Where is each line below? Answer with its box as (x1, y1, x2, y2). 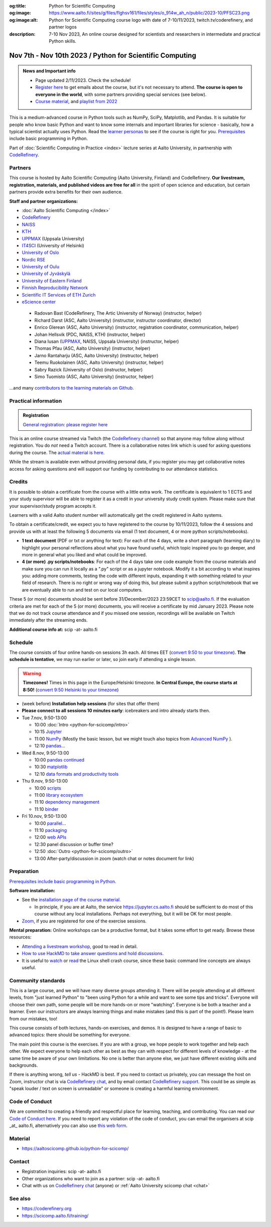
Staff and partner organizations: (9, 198, 78, 204)
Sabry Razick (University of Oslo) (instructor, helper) (34, 366, 143, 372)
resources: (9, 934, 32, 940)
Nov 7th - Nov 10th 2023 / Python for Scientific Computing (9, 51, 197, 60)
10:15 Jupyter (34, 729, 62, 735)
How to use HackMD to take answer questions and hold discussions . (22, 951, 164, 957)
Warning (23, 670, 41, 676)
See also (9, 1195, 31, 1202)
